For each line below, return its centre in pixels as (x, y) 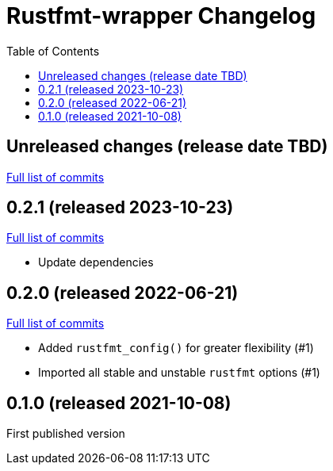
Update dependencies (96, 262)
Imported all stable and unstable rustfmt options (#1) (179, 373)
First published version (66, 434)
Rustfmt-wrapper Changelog (161, 16)
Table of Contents (53, 51)
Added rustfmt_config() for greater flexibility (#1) (176, 348)
